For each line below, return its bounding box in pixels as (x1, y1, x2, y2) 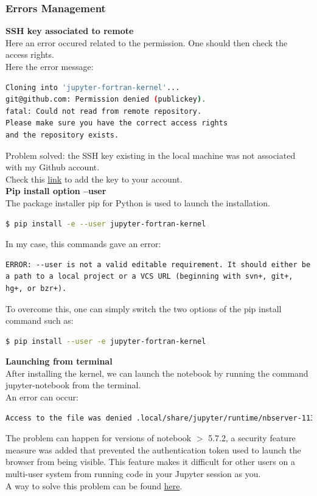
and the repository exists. (5, 130, 119, 139)
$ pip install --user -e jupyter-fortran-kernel (5, 337, 206, 346)
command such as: (5, 314, 74, 327)
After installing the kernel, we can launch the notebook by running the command (5, 366, 308, 379)
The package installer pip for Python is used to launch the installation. (5, 196, 271, 209)
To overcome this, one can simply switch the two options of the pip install (5, 302, 282, 315)
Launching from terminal (5, 355, 113, 368)
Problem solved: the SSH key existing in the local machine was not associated (5, 148, 296, 161)
